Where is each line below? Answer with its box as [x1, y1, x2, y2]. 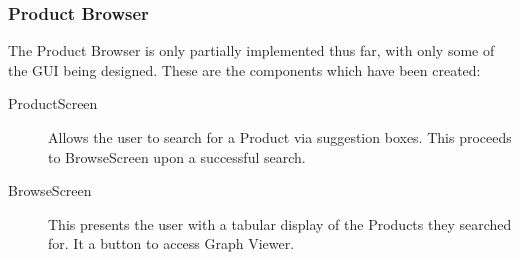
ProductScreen [8, 93, 98, 114]
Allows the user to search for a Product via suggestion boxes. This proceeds [48, 127, 512, 147]
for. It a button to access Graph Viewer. [48, 233, 295, 254]
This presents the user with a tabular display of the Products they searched [48, 213, 512, 234]
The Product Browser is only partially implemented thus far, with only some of [8, 40, 495, 61]
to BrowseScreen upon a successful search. [48, 146, 306, 167]
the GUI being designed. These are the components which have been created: [8, 59, 481, 80]
